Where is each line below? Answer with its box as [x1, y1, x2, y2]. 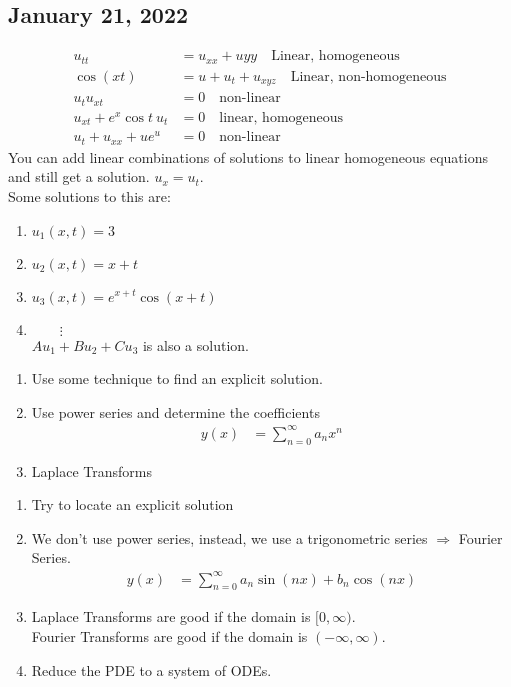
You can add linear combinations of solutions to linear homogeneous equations [8, 146, 488, 167]
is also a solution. [142, 334, 249, 355]
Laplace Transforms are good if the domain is [31, 606, 311, 627]
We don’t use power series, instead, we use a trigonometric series [31, 527, 428, 548]
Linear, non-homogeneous [290, 69, 447, 84]
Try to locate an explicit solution [31, 494, 234, 515]
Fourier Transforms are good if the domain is [31, 625, 308, 646]
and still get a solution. [8, 166, 150, 187]
